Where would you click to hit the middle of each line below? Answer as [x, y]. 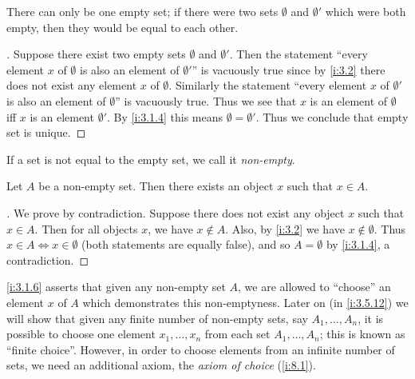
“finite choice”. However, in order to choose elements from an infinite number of [201, 349]
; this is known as [362, 334]
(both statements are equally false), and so [186, 244]
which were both [366, 11]
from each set [237, 334]
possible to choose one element [81, 334]
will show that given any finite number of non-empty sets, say [157, 318]
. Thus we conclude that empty [332, 116]
